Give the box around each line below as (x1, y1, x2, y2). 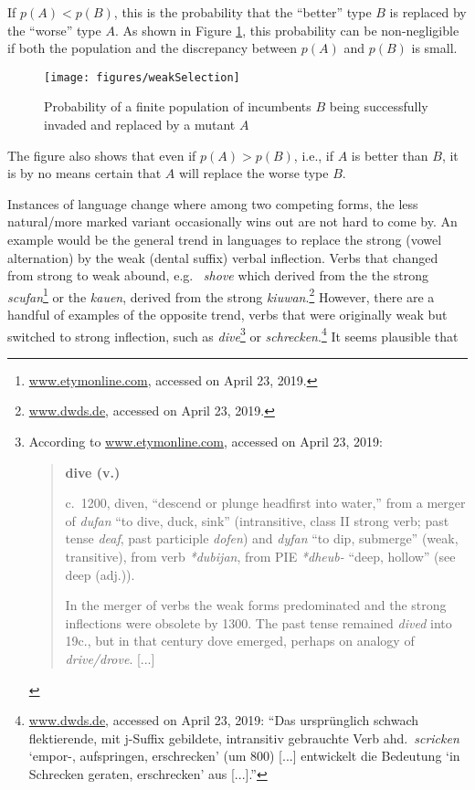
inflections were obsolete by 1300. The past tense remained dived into (65, 613, 452, 632)
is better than (351, 145, 428, 164)
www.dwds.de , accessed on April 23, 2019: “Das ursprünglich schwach (28, 711, 418, 730)
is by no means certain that (7, 163, 162, 183)
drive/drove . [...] (65, 649, 155, 668)
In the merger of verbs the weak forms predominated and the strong (65, 595, 447, 615)
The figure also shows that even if (7, 145, 196, 164)
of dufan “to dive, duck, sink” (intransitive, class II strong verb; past (65, 511, 449, 530)
